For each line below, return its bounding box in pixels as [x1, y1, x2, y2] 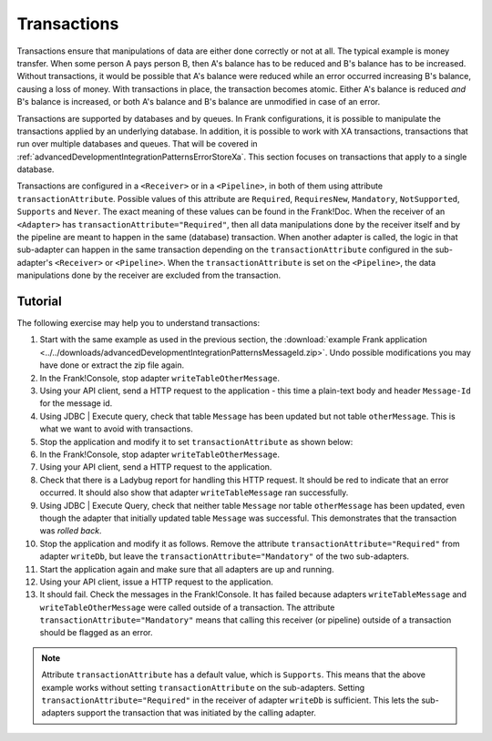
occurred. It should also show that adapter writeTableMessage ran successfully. [39, 487, 349, 498]
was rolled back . [39, 525, 102, 536]
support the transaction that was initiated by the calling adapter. [77, 707, 316, 718]
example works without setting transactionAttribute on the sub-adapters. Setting [41, 682, 364, 693]
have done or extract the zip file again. [39, 360, 185, 370]
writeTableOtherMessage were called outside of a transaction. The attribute [39, 602, 335, 613]
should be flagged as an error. [39, 627, 153, 638]
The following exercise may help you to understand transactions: [16, 318, 260, 329]
